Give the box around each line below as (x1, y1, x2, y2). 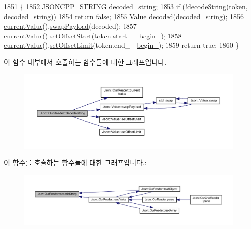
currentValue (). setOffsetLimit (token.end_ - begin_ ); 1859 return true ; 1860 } (4, 40, 239, 50)
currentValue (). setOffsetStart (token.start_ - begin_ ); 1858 (4, 30, 182, 40)
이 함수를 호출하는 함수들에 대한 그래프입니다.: (4, 157, 147, 168)
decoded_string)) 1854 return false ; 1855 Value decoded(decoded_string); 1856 (4, 11, 244, 21)
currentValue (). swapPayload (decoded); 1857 (4, 21, 137, 31)
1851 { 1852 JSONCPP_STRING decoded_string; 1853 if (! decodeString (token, (4, 1, 248, 11)
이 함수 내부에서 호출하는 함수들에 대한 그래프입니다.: (4, 56, 168, 67)
